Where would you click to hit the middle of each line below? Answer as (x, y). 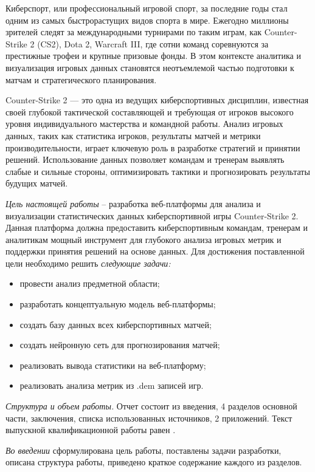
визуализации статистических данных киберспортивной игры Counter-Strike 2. (152, 215)
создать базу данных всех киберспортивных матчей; (116, 324)
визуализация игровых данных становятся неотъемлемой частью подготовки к (150, 67)
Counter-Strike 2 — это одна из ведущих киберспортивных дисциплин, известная (157, 100)
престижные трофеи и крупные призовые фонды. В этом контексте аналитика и (153, 56)
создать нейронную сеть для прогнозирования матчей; (120, 345)
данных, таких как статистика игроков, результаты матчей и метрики (133, 135)
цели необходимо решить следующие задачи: (88, 263)
